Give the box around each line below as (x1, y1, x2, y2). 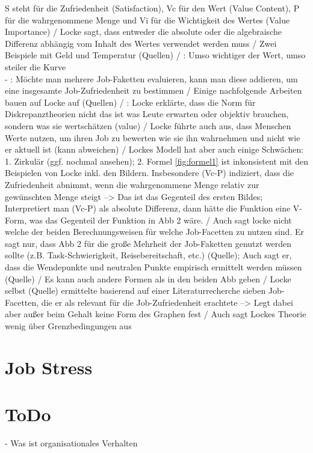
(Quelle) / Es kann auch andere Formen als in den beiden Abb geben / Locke (5, 272, 291, 285)
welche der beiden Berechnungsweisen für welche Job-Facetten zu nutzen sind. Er (5, 225, 304, 238)
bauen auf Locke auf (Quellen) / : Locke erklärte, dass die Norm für (5, 96, 256, 108)
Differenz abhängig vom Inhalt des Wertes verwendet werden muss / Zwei (5, 37, 277, 49)
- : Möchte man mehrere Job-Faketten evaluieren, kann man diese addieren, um (5, 72, 298, 85)
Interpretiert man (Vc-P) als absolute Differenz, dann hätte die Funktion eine (5, 202, 291, 214)
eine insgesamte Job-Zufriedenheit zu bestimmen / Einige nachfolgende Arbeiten (5, 84, 302, 97)
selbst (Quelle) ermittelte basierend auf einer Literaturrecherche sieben (5, 284, 266, 297)
